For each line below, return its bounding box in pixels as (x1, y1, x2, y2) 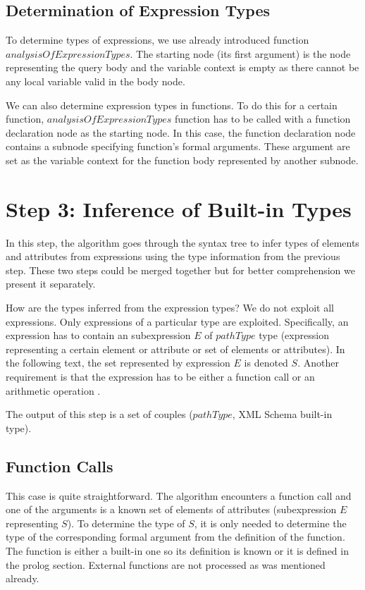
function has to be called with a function (174, 111, 351, 126)
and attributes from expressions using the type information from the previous (6, 249, 340, 264)
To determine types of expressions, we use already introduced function (6, 32, 309, 47)
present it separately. (6, 276, 96, 291)
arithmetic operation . (6, 383, 101, 398)
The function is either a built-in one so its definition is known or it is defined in (6, 543, 349, 558)
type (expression (259, 328, 329, 343)
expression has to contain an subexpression (6, 328, 191, 343)
